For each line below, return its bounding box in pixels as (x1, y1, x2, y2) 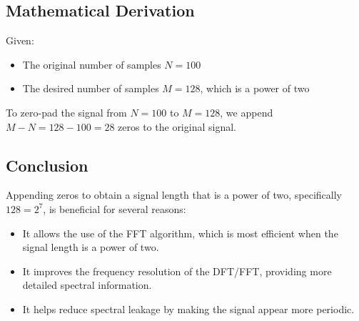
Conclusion (6, 154, 89, 176)
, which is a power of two (200, 81, 310, 96)
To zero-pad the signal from (6, 104, 127, 119)
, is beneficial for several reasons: (43, 201, 186, 216)
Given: (6, 33, 34, 48)
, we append (220, 104, 273, 119)
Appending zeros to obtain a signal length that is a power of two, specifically (6, 187, 342, 202)
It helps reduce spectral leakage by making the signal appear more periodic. (22, 301, 355, 316)
